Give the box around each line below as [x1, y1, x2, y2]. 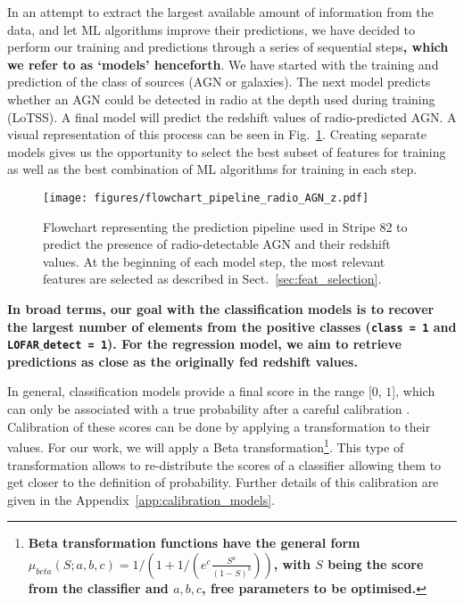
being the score [327, 554, 424, 573]
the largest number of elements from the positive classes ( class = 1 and [7, 317, 457, 335]
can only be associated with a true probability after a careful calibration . [7, 400, 410, 418]
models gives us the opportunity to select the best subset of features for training [7, 142, 446, 161]
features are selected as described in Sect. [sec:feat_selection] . [43, 269, 382, 288]
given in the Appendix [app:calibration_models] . [7, 490, 276, 508]
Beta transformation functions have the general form [28, 533, 360, 552]
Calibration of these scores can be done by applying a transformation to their [7, 417, 431, 435]
